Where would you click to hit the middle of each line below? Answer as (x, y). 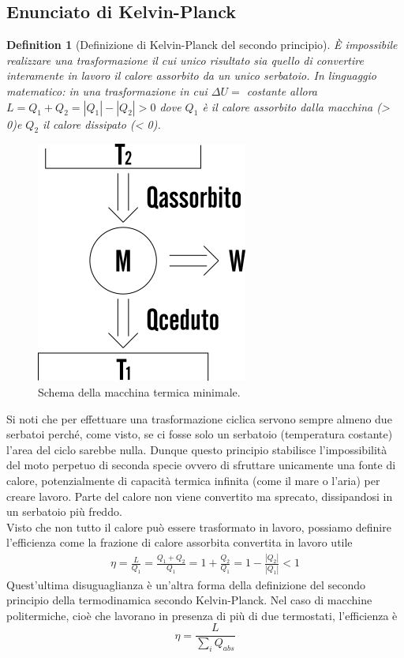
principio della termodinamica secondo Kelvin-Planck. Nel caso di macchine (189, 600)
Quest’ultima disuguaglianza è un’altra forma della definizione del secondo (186, 584)
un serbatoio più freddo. (64, 511)
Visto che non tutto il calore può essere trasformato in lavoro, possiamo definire (199, 526)
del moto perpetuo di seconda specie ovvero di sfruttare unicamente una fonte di (201, 465)
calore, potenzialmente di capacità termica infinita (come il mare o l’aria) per (193, 480)
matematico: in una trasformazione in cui (107, 90)
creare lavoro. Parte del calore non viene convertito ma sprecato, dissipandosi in (200, 496)
